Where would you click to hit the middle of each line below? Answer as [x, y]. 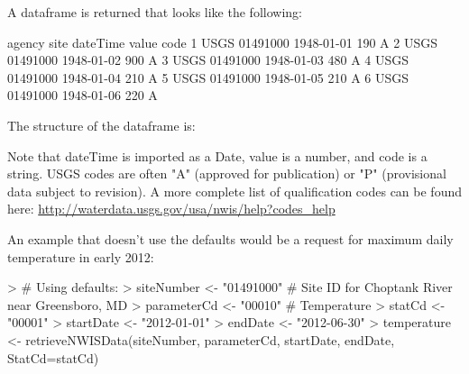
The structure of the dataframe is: [101, 125]
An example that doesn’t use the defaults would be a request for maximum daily [230, 238]
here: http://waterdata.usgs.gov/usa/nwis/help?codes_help [171, 209]
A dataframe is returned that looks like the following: [155, 12]
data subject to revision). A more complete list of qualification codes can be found [234, 191]
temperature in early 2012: [81, 256]
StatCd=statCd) [53, 357]
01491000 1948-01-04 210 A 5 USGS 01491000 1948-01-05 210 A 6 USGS [208, 77]
